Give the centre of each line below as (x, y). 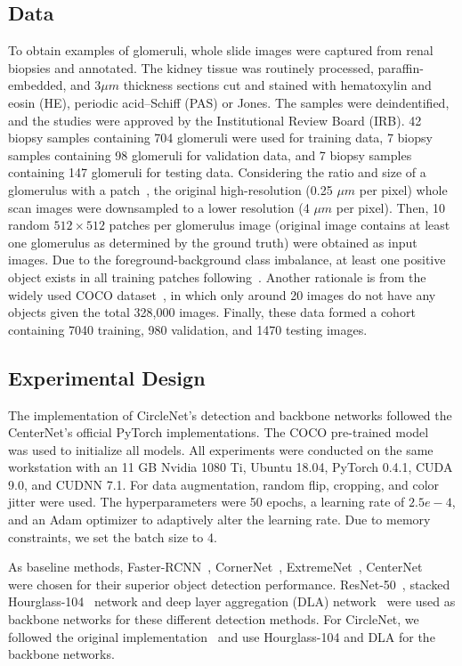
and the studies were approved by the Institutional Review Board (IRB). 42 (215, 120)
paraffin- (401, 67)
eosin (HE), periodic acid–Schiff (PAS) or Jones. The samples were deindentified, (229, 102)
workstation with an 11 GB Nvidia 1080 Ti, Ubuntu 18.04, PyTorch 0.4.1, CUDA (231, 467)
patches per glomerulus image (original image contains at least (280, 225)
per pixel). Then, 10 (390, 207)
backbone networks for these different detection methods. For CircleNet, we (214, 619)
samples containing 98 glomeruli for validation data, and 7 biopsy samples (210, 154)
